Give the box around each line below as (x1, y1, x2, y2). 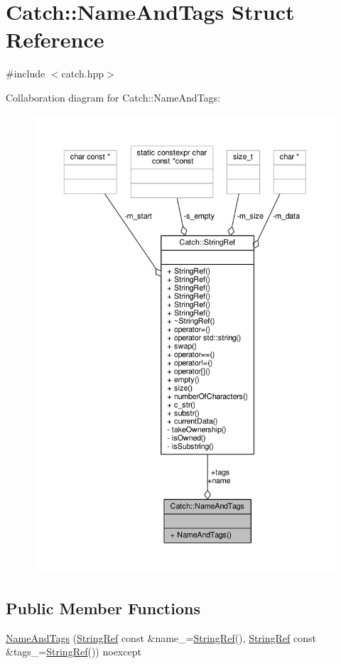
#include (6, 66, 45, 81)
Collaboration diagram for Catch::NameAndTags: (6, 89, 221, 104)
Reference (6, 25, 104, 54)
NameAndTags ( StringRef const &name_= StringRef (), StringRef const (6, 630, 316, 645)
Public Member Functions (6, 597, 200, 619)
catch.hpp (61, 66, 104, 81)
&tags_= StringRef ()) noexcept (6, 644, 141, 659)
